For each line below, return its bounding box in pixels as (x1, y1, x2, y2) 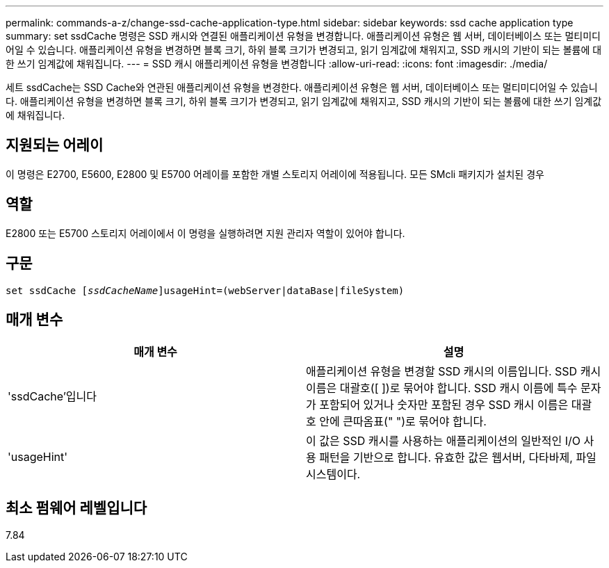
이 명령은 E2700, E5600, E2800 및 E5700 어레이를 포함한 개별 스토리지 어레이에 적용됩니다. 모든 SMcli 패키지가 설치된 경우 (6, 168, 544, 180)
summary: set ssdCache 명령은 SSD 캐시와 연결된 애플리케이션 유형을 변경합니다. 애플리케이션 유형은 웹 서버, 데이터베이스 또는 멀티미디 (6, 30, 601, 42)
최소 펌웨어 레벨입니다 (6, 498, 147, 517)
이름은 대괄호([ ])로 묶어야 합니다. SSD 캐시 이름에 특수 (306, 381, 578, 396)
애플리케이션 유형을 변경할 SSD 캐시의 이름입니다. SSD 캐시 (306, 364, 601, 379)
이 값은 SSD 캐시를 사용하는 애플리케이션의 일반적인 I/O (306, 434, 580, 448)
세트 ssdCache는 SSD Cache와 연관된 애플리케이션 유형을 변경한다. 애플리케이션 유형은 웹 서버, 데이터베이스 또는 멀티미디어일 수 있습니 (6, 81, 598, 93)
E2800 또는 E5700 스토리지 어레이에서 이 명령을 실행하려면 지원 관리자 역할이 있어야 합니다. (6, 227, 405, 239)
